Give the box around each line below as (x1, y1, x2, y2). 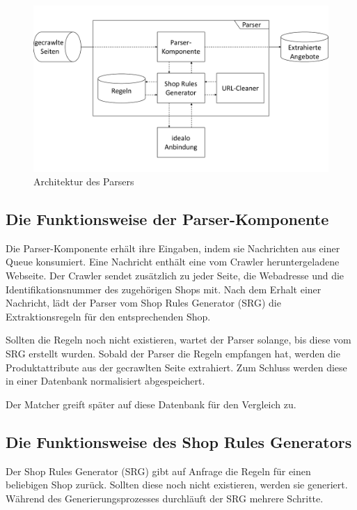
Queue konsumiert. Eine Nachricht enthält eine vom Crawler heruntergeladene (6, 254, 340, 269)
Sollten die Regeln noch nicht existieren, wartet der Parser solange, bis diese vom (6, 332, 351, 347)
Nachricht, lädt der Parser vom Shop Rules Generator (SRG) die (6, 295, 281, 310)
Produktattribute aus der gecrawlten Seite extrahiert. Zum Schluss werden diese (6, 360, 347, 374)
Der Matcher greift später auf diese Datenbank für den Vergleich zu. (6, 396, 296, 411)
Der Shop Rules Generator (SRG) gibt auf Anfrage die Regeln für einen (6, 463, 311, 478)
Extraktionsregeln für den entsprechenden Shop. (6, 309, 211, 323)
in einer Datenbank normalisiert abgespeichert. (6, 373, 205, 388)
